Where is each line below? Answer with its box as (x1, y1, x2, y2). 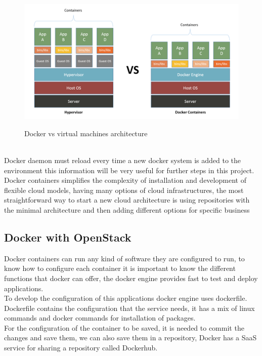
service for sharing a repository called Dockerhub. (4, 342, 158, 353)
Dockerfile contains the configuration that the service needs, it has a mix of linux (4, 302, 255, 313)
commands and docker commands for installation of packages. (4, 312, 196, 323)
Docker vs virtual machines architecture (24, 128, 148, 138)
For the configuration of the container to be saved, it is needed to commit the (4, 322, 244, 333)
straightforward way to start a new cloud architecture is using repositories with (4, 194, 250, 205)
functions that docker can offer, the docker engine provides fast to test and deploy (4, 272, 258, 283)
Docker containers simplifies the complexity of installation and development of (4, 175, 246, 185)
